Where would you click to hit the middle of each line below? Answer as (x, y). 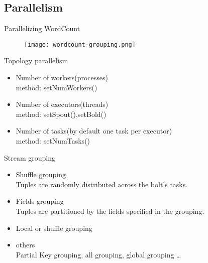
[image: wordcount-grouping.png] (80, 44)
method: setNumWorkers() (57, 87)
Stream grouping (30, 157)
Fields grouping (40, 201)
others (25, 245)
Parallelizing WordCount (42, 28)
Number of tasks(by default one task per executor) (94, 131)
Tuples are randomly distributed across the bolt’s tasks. (102, 184)
